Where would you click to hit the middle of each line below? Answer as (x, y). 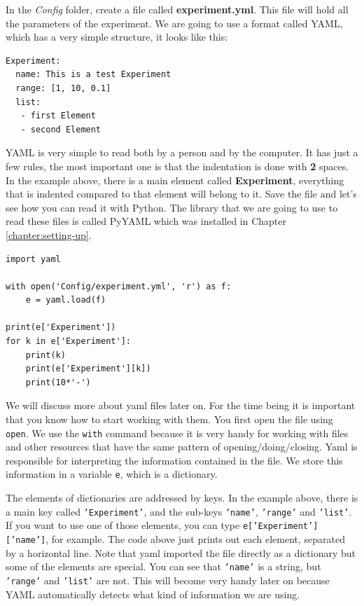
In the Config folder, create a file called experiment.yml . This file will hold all (177, 9)
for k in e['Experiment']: (68, 342)
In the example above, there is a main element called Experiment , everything (175, 180)
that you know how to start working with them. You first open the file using (169, 419)
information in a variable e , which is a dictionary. (112, 474)
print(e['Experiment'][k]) (88, 369)
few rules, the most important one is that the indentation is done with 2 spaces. (177, 166)
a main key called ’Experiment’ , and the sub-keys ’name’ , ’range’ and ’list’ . (179, 511)
